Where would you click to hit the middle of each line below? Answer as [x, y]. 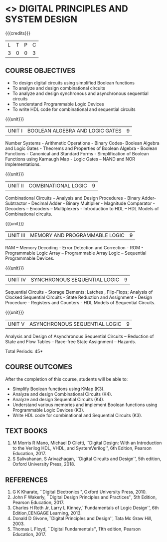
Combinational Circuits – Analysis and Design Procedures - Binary [73, 198]
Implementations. [23, 164]
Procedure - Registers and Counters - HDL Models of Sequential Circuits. [80, 302]
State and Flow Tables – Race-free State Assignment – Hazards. [71, 341]
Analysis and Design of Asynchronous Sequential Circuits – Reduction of [80, 336]
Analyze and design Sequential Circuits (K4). [58, 399]
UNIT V [16, 324]
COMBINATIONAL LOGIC [58, 185]
